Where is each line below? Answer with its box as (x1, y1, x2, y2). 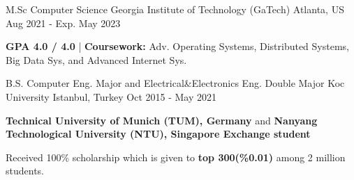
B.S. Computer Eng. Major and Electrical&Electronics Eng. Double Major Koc (6, 76, 345, 90)
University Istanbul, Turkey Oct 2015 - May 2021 (6, 89, 217, 104)
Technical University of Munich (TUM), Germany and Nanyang (6, 113, 318, 127)
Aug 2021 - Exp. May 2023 (6, 15, 121, 30)
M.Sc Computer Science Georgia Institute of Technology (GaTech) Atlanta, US (6, 2, 344, 16)
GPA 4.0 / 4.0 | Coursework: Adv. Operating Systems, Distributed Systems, (6, 39, 349, 54)
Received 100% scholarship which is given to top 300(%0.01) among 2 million (6, 149, 346, 164)
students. (6, 163, 44, 178)
